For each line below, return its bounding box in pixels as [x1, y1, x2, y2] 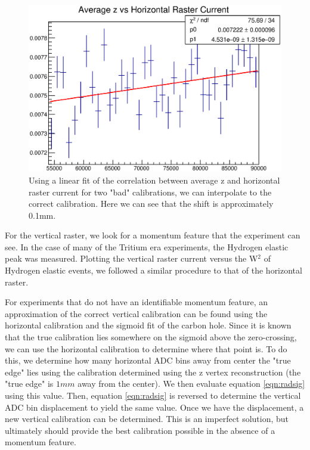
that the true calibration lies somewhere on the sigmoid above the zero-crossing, [5, 331, 297, 343]
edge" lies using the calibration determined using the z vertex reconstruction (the [5, 365, 301, 378]
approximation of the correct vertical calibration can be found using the [5, 307, 268, 319]
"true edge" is [5, 377, 54, 390]
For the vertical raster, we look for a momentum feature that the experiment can [5, 229, 300, 241]
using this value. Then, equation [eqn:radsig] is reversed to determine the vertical [5, 389, 301, 401]
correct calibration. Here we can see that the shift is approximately [29, 197, 274, 210]
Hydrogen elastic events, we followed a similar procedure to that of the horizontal [5, 264, 302, 277]
